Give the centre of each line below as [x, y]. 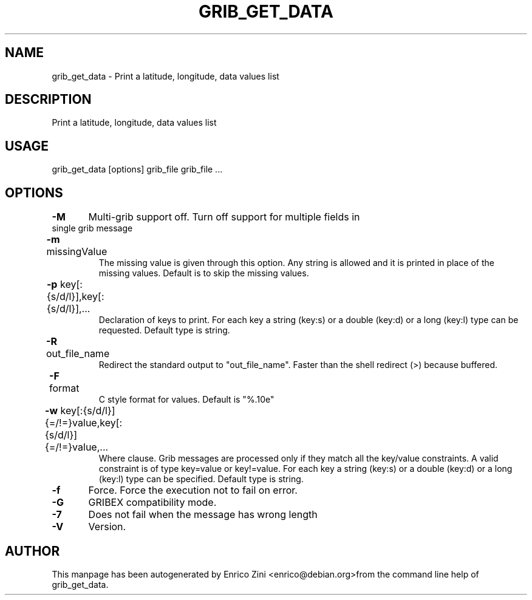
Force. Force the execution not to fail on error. [193, 490]
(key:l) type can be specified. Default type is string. [201, 479]
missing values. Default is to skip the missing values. [204, 273]
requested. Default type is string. [164, 330]
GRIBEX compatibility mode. [152, 503]
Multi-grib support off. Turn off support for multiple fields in [224, 217]
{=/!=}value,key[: [84, 423]
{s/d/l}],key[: [75, 297]
